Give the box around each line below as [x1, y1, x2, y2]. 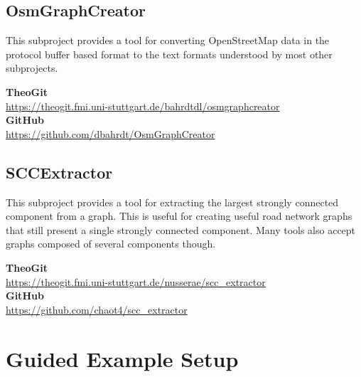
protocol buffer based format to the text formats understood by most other [6, 46, 333, 61]
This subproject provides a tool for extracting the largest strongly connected [6, 194, 339, 209]
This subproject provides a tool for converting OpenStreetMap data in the [6, 33, 330, 48]
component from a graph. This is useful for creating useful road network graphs [6, 208, 352, 223]
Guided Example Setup [6, 344, 239, 373]
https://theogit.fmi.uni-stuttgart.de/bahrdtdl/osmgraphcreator [6, 98, 280, 113]
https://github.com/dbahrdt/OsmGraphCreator [6, 126, 215, 141]
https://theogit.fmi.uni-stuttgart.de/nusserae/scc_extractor [6, 274, 266, 289]
